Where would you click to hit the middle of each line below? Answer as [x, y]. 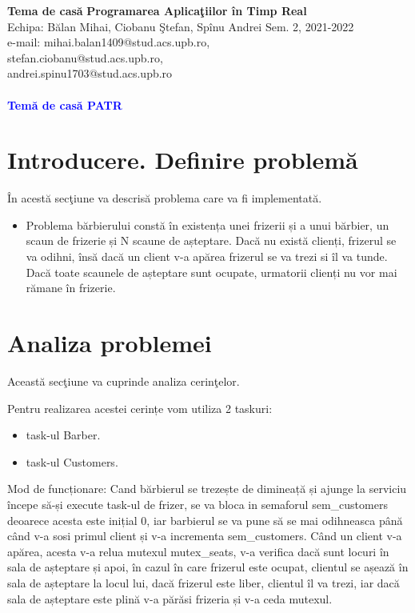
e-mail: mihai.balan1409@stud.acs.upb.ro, [109, 42]
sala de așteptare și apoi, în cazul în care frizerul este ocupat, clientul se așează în [208, 567]
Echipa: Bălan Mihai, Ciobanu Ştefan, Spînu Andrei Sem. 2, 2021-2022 [181, 26]
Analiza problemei [110, 343]
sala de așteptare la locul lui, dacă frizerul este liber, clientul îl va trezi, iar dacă [204, 582]
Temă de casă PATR [65, 104]
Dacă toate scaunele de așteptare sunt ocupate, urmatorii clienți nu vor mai [211, 272]
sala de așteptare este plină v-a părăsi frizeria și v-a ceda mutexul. [170, 598]
